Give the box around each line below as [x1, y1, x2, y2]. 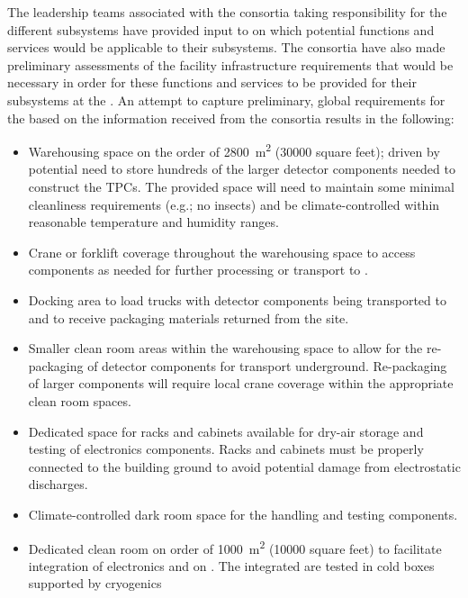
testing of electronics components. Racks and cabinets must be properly [28, 439, 424, 458]
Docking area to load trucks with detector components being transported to [28, 290, 446, 309]
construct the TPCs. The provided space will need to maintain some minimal [28, 177, 454, 195]
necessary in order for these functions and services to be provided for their [7, 73, 417, 92]
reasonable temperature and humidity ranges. [28, 213, 279, 231]
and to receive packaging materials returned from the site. [28, 308, 349, 327]
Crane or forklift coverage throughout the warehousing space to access [28, 242, 416, 261]
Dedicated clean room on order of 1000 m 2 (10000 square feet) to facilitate [28, 536, 442, 557]
